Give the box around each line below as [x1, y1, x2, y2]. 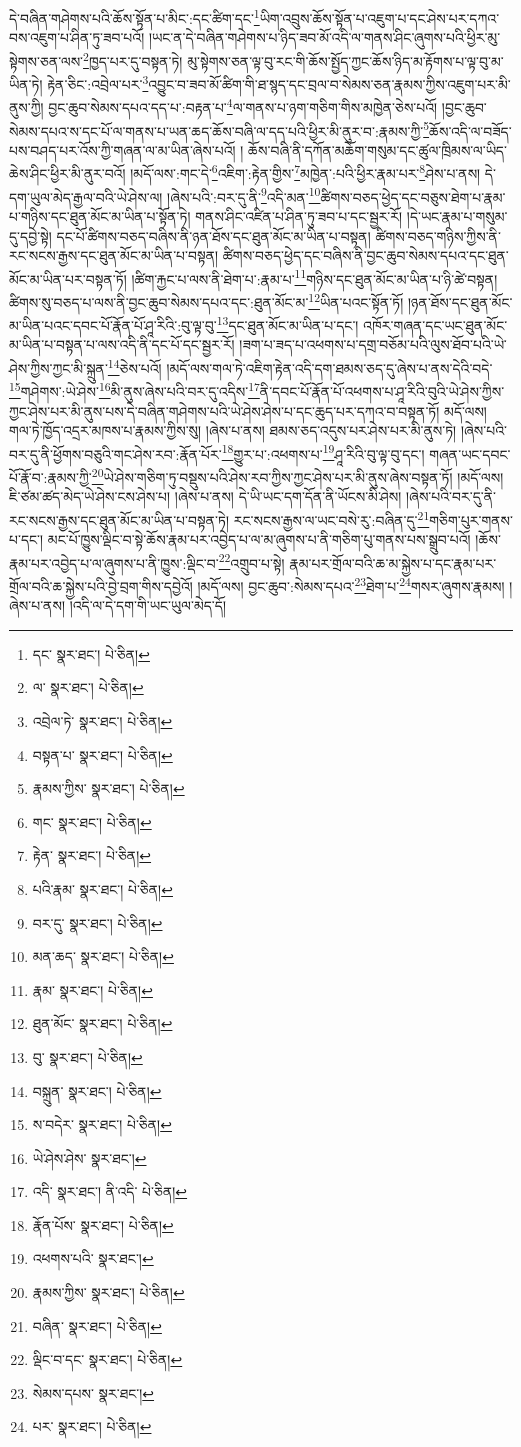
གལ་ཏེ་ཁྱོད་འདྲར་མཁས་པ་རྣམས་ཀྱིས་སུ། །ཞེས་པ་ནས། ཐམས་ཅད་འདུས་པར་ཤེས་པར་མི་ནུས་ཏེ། [9, 420, 457, 441]
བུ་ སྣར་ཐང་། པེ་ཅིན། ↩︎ [32, 1046, 143, 1067]
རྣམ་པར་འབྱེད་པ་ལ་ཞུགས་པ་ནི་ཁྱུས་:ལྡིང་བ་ [9, 552, 219, 573]
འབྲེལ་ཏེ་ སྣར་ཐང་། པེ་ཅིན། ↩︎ [32, 710, 173, 731]
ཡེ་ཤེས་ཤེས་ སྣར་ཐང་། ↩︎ [32, 1147, 147, 1168]
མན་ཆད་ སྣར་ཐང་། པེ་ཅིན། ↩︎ [32, 946, 174, 967]
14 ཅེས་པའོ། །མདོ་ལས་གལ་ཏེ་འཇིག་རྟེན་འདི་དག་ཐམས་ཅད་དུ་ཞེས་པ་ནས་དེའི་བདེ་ [107, 355, 493, 378]
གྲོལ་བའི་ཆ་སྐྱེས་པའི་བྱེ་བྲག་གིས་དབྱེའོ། [9, 575, 193, 596]
